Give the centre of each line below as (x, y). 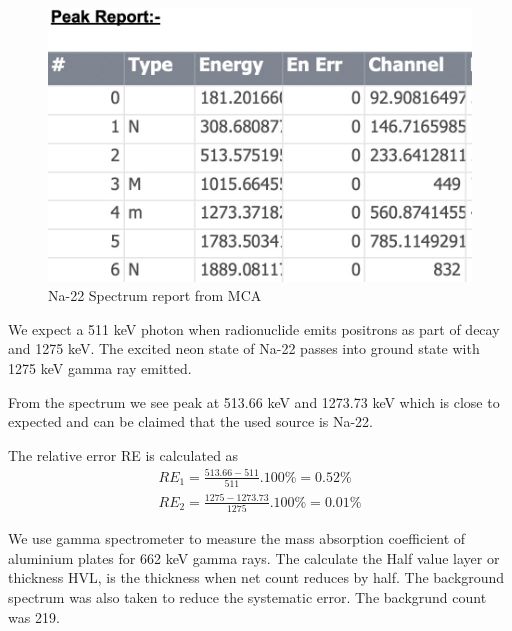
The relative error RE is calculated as (123, 454)
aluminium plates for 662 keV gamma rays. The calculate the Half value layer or (254, 557)
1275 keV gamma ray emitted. (100, 368)
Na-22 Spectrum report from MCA (155, 295)
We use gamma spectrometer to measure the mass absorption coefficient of (237, 538)
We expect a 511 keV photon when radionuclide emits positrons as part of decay (254, 328)
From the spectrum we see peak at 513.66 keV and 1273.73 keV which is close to (254, 401)
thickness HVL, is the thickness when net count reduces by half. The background (256, 577)
